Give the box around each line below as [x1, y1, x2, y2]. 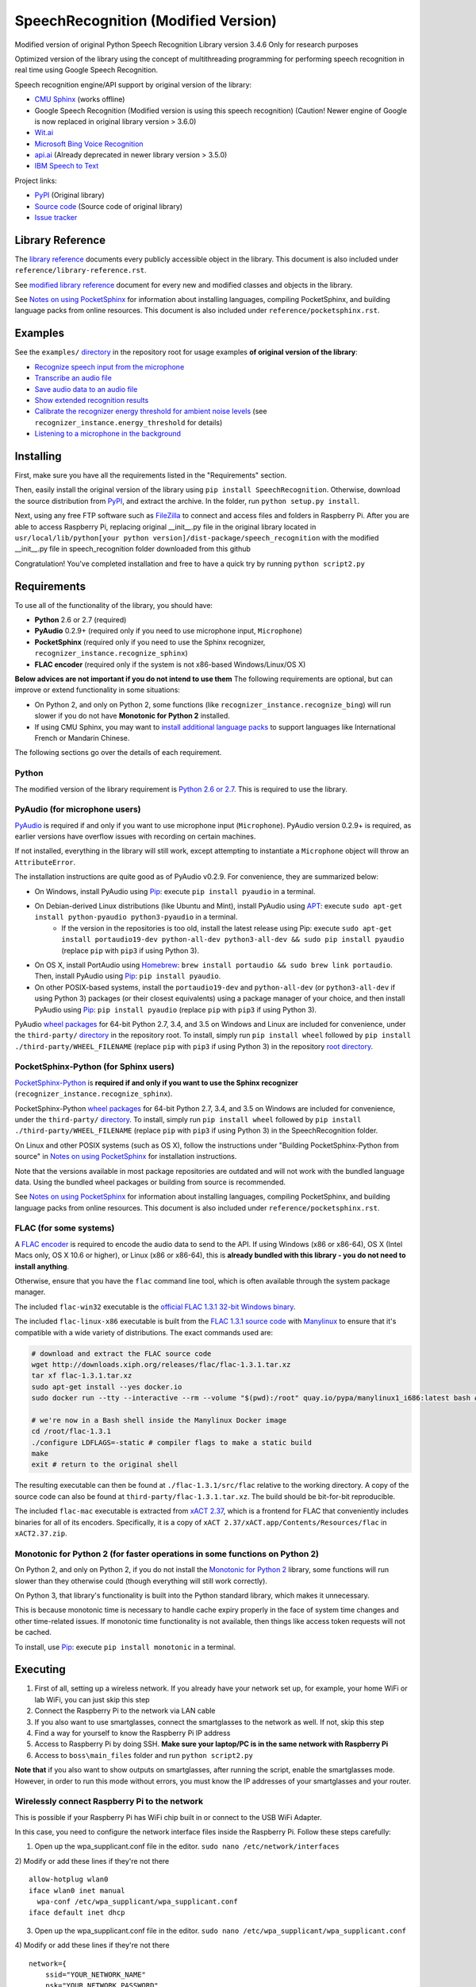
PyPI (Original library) [34, 191, 105, 200]
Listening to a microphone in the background [34, 429, 182, 439]
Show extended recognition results [34, 395, 149, 405]
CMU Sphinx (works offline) [34, 95, 125, 104]
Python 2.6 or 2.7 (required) [34, 615, 127, 625]
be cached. [14, 1628, 52, 1637]
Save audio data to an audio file [34, 384, 138, 393]
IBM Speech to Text [34, 161, 99, 171]
